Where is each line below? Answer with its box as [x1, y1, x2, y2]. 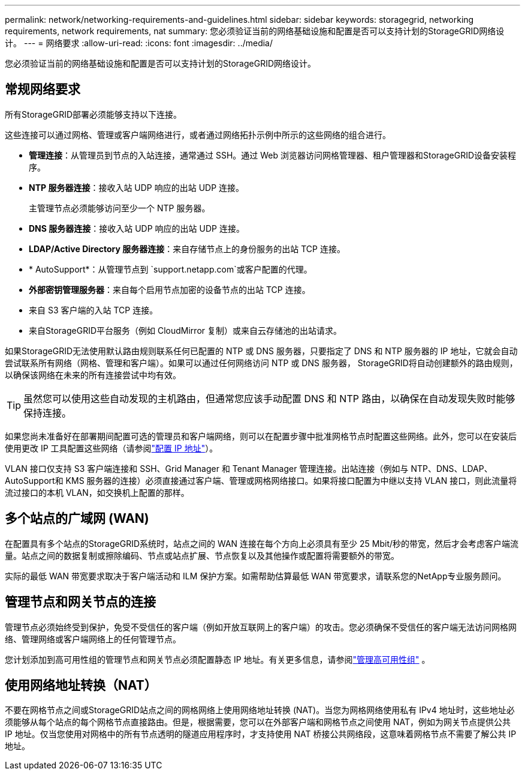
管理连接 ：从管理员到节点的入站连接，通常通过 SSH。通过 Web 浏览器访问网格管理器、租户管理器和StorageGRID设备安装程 [29, 149, 517, 160]
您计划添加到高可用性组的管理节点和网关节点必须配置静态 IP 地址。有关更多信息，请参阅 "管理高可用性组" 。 [5, 654, 430, 665]
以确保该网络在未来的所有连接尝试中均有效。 [5, 369, 181, 380]
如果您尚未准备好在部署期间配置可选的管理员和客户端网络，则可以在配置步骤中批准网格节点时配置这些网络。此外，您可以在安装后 [5, 430, 517, 441]
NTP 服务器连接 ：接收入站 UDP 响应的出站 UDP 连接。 [29, 182, 245, 193]
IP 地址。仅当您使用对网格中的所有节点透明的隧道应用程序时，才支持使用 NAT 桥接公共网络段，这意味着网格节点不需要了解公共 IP [5, 729, 517, 740]
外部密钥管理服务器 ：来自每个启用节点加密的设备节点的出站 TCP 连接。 [29, 284, 310, 295]
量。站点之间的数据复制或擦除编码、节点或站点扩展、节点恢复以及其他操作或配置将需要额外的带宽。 [5, 550, 399, 561]
